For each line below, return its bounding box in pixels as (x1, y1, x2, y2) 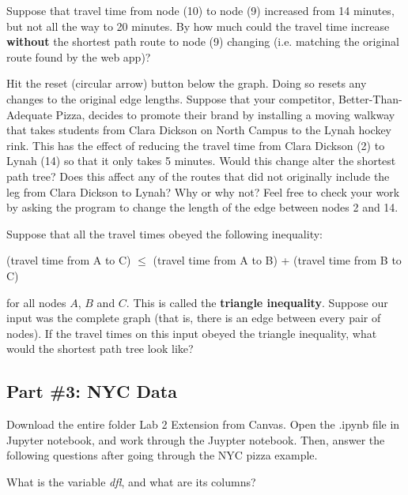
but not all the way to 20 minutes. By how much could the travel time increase (6, 17, 390, 34)
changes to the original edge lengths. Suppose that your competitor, (6, 90, 335, 107)
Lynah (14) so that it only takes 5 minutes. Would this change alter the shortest (6, 152, 396, 169)
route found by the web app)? (6, 48, 151, 65)
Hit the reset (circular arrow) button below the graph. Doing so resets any (6, 75, 367, 92)
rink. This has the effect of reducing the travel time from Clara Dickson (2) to (6, 137, 385, 153)
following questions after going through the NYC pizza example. (6, 447, 318, 463)
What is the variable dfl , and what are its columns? (6, 473, 256, 489)
